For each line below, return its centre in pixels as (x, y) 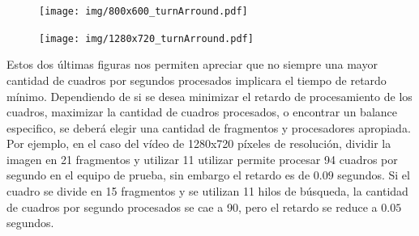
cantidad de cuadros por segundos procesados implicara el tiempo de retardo (197, 80)
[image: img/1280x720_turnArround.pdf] (146, 38)
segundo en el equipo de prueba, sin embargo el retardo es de (158, 175)
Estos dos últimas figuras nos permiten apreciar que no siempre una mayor (192, 64)
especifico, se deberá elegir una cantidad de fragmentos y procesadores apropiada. (209, 127)
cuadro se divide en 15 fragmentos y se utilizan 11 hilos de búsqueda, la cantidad (207, 191)
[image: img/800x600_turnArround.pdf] (143, 11)
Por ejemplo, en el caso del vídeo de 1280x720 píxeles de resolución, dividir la (199, 143)
